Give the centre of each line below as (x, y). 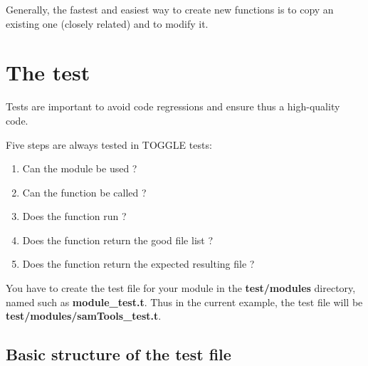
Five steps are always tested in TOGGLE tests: (109, 144)
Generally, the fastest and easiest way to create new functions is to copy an (170, 9)
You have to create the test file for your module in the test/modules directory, (181, 288)
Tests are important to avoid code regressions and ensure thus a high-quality (173, 106)
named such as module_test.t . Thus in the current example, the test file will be (184, 302)
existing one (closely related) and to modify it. (107, 23)
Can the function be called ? (84, 192)
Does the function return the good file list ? (118, 240)
